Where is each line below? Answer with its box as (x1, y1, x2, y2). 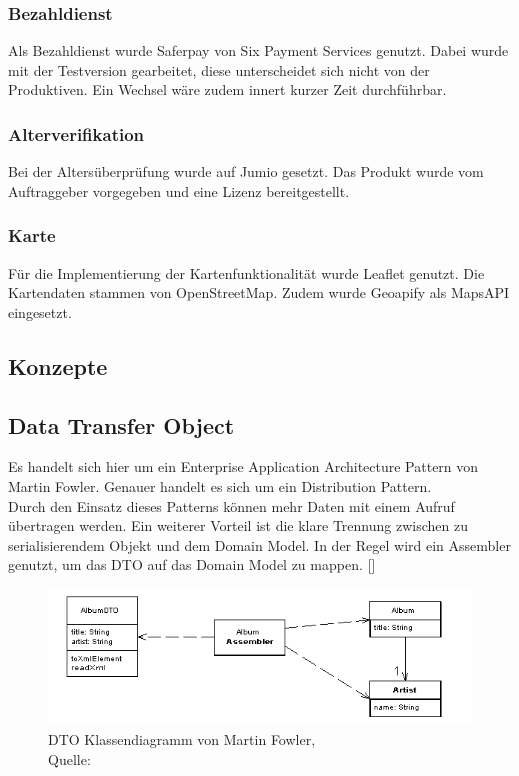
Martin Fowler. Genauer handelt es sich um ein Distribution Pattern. (8, 475, 432, 496)
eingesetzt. (8, 301, 72, 322)
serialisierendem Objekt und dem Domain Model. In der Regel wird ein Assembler (8, 534, 511, 555)
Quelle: (48, 749, 91, 769)
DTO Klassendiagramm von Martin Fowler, (48, 729, 316, 750)
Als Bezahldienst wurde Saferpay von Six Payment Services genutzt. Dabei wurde (8, 40, 509, 61)
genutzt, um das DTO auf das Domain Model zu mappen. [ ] (8, 554, 376, 575)
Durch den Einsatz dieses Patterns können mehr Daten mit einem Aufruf (8, 495, 455, 516)
